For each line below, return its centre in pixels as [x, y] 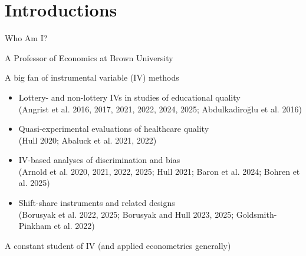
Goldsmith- [256, 214]
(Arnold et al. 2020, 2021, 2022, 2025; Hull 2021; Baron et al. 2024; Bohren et [159, 171]
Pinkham [35, 226]
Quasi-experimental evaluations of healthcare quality [114, 129]
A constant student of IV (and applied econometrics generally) [118, 245]
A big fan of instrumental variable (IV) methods [92, 77]
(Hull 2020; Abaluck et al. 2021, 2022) [88, 140]
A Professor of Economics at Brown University [89, 57]
